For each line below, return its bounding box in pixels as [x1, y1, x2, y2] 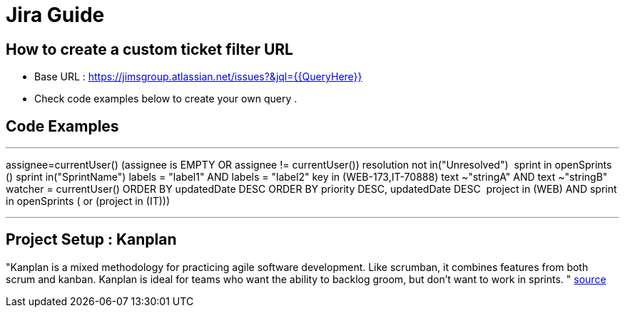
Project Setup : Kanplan [6, 230, 177, 249]
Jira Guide [6, 3, 105, 27]
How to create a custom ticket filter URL [6, 40, 293, 58]
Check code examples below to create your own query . [34, 92, 298, 105]
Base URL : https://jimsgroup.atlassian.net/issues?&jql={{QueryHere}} [34, 70, 362, 83]
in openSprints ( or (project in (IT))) [6, 195, 171, 208]
